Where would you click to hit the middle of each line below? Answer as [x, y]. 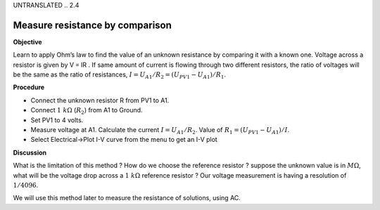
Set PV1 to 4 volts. [57, 120]
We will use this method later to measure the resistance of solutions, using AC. [127, 198]
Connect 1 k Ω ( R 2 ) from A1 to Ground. [87, 111]
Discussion [30, 152]
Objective [27, 41]
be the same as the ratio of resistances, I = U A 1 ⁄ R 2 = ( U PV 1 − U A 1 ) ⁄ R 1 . [120, 75]
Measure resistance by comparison [93, 25]
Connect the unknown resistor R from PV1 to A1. [100, 100]
